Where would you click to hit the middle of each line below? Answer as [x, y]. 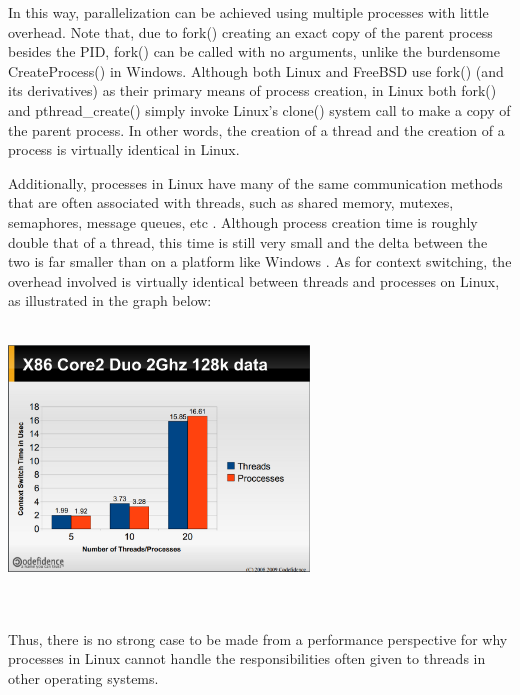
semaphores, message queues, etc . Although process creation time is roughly [243, 221]
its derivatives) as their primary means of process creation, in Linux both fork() [252, 90]
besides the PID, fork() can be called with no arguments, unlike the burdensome [254, 51]
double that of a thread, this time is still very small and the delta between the [248, 241]
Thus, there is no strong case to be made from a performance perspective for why [258, 638]
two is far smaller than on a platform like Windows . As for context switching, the [260, 261]
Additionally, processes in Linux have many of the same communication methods [255, 182]
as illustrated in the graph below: [110, 300]
